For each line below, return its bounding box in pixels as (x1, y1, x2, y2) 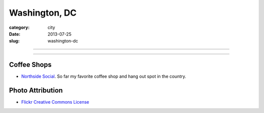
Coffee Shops (9, 61, 52, 69)
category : (9, 24, 30, 30)
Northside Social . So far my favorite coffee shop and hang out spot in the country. (21, 73, 187, 79)
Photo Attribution (9, 86, 63, 95)
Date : (9, 31, 21, 37)
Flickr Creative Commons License (21, 99, 89, 105)
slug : (9, 38, 20, 44)
